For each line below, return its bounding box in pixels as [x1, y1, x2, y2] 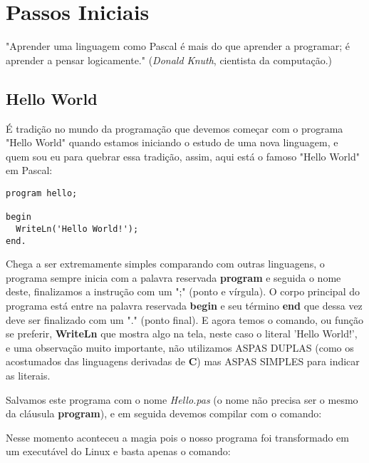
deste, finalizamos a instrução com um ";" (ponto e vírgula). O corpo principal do [6, 284, 360, 299]
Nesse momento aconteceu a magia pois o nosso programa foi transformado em [6, 429, 349, 444]
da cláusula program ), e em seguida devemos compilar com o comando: [6, 406, 322, 421]
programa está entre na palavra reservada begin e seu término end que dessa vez [6, 297, 363, 312]
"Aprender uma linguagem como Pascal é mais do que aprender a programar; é [6, 39, 350, 54]
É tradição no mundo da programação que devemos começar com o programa [6, 121, 343, 136]
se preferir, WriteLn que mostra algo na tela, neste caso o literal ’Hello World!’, [6, 326, 358, 341]
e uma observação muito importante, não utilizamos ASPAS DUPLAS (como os [6, 340, 354, 355]
